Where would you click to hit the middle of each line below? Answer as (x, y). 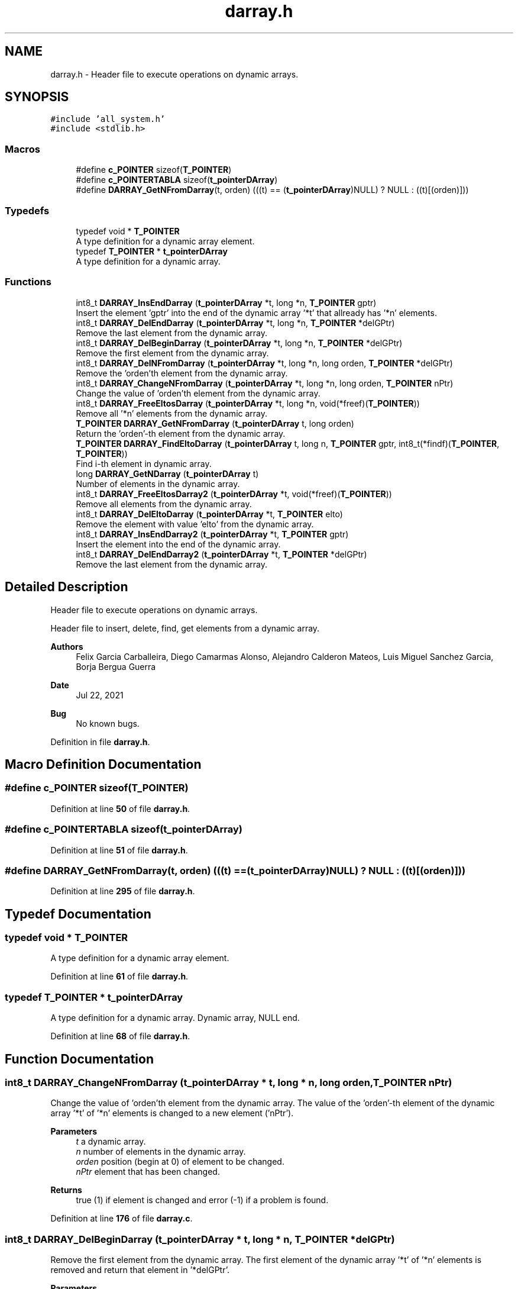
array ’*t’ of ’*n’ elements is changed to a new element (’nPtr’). (172, 1113)
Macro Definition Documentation (103, 764)
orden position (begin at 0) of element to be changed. (180, 1162)
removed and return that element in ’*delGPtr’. (140, 1270)
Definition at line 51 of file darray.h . (119, 850)
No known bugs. (108, 723)
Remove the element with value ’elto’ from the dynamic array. (195, 524)
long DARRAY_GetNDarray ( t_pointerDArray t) (167, 473)
